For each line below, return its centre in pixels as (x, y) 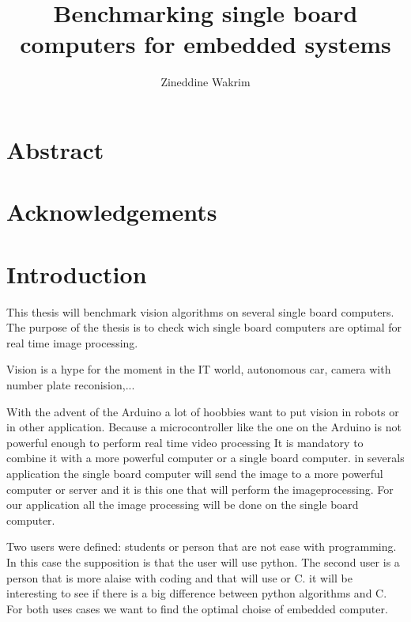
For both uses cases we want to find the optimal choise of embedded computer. (197, 608)
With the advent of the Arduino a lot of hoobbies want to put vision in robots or (203, 411)
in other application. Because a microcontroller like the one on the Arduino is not (204, 427)
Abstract (55, 149)
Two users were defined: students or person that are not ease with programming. (202, 546)
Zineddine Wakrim (205, 82)
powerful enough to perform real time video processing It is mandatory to (185, 442)
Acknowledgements (112, 212)
